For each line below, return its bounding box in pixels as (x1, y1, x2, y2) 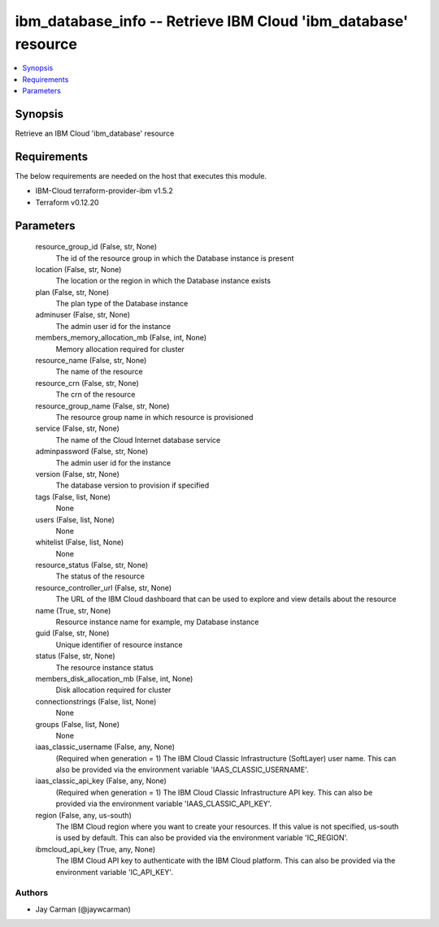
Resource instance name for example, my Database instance (55, 617, 259, 627)
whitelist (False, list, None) (35, 537, 124, 548)
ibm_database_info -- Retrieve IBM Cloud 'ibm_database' (15, 12, 408, 30)
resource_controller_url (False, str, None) (35, 583, 172, 592)
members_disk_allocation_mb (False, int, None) (35, 674, 193, 683)
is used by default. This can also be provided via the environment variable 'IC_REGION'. (55, 833, 349, 843)
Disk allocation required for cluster (55, 685, 172, 695)
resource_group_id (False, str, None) (35, 242, 158, 252)
